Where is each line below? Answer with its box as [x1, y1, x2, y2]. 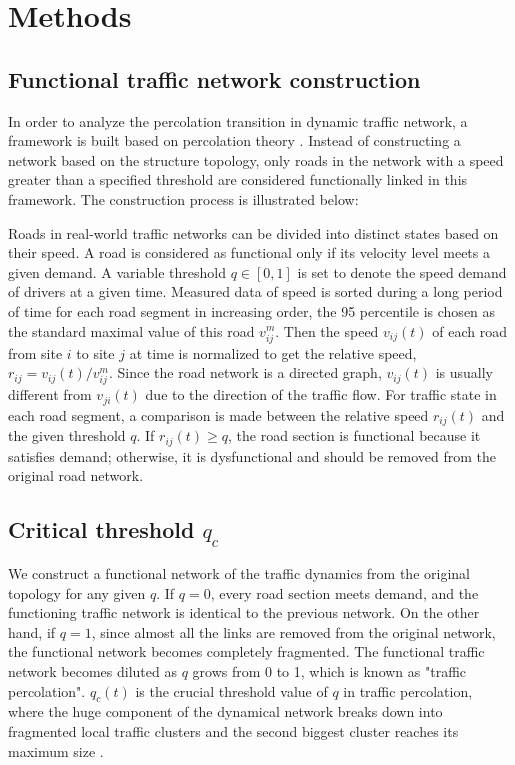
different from [8, 384, 92, 405]
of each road [432, 320, 507, 341]
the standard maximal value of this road [8, 320, 255, 341]
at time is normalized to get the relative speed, [129, 342, 417, 363]
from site [8, 342, 63, 363]
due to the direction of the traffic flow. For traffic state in [145, 384, 497, 405]
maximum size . [8, 740, 104, 761]
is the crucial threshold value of [135, 680, 328, 701]
